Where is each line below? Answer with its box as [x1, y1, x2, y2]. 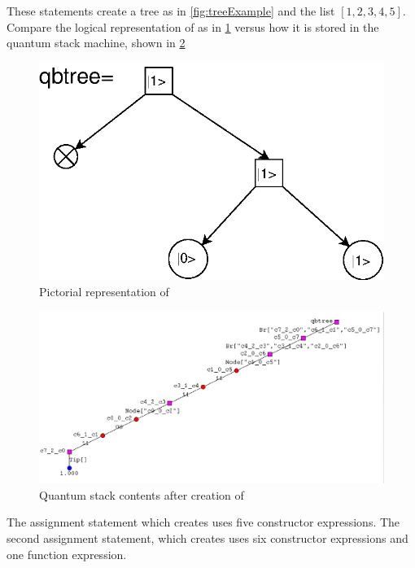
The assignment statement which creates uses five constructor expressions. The [7, 513, 400, 531]
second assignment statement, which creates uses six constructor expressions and [7, 529, 408, 546]
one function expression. [7, 545, 127, 562]
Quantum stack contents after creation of [39, 486, 244, 503]
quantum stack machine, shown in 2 [7, 34, 186, 51]
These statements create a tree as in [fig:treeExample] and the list [7, 2, 335, 19]
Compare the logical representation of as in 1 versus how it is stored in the [7, 18, 379, 35]
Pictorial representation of [39, 283, 169, 300]
